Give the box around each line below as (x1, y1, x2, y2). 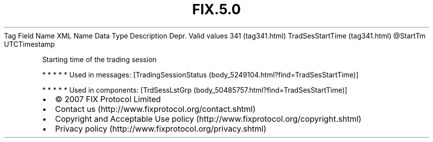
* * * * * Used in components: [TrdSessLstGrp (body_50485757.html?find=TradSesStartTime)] (42, 85, 347, 94)
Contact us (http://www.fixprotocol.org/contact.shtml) (55, 104, 256, 114)
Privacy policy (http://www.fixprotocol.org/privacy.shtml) (55, 123, 266, 134)
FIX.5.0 (192, 1, 241, 18)
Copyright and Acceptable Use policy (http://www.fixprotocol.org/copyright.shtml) (55, 113, 362, 124)
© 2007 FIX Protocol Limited (55, 94, 161, 104)
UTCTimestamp (4, 39, 55, 48)
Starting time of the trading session (42, 55, 157, 64)
